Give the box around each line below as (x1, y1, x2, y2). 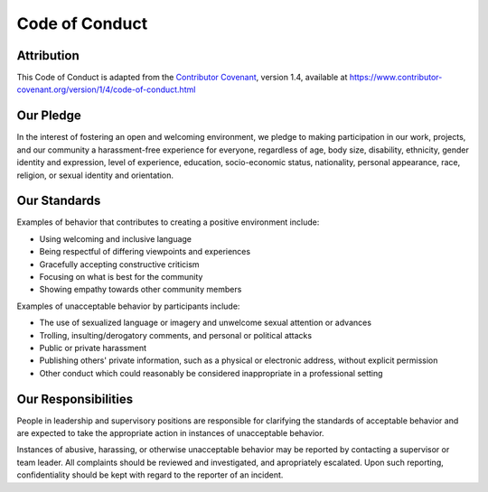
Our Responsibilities (16, 391, 134, 406)
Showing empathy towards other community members (39, 284, 242, 295)
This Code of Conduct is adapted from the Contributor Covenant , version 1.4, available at (16, 72, 348, 83)
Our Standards (16, 193, 101, 209)
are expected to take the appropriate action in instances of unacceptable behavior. (16, 428, 324, 439)
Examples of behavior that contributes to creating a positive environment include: (16, 217, 320, 227)
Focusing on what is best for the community (39, 272, 203, 282)
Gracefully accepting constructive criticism (39, 258, 200, 270)
